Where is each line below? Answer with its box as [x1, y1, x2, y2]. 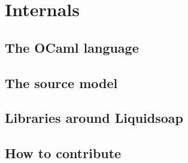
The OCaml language [5, 38, 139, 56]
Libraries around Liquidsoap [5, 108, 183, 127]
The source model [5, 73, 118, 92]
